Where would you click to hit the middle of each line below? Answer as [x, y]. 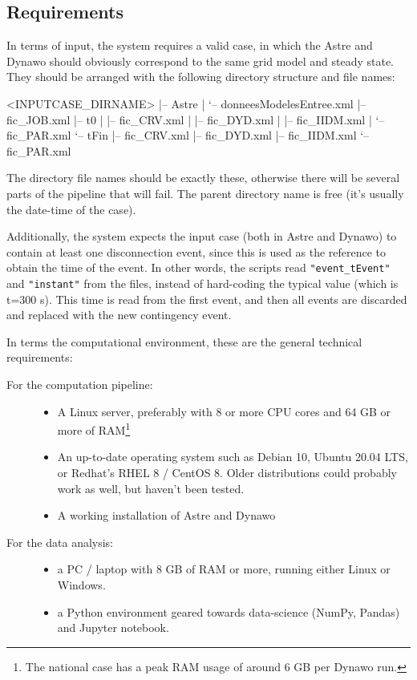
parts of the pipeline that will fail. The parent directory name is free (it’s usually [205, 193]
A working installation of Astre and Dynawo [166, 515]
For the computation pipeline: [80, 385]
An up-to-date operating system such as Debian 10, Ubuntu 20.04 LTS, [233, 457]
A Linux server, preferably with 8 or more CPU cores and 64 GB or [224, 411]
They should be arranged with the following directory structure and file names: [201, 77]
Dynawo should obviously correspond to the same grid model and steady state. [200, 61]
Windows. [81, 585]
